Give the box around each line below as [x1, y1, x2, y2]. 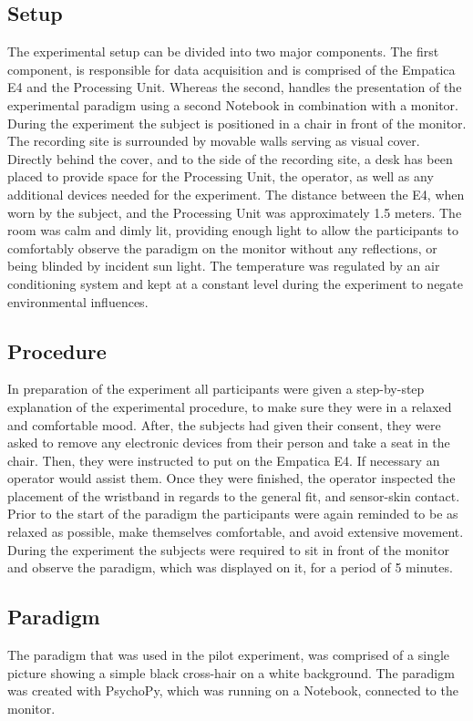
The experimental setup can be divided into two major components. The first [7, 42, 439, 61]
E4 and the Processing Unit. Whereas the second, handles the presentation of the [7, 77, 462, 97]
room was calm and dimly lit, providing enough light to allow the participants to [7, 221, 458, 240]
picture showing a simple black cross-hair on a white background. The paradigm [7, 663, 455, 682]
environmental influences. [7, 292, 149, 311]
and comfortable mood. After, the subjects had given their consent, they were [7, 415, 441, 434]
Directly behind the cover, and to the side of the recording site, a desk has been [7, 149, 453, 168]
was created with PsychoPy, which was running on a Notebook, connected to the [7, 681, 458, 700]
